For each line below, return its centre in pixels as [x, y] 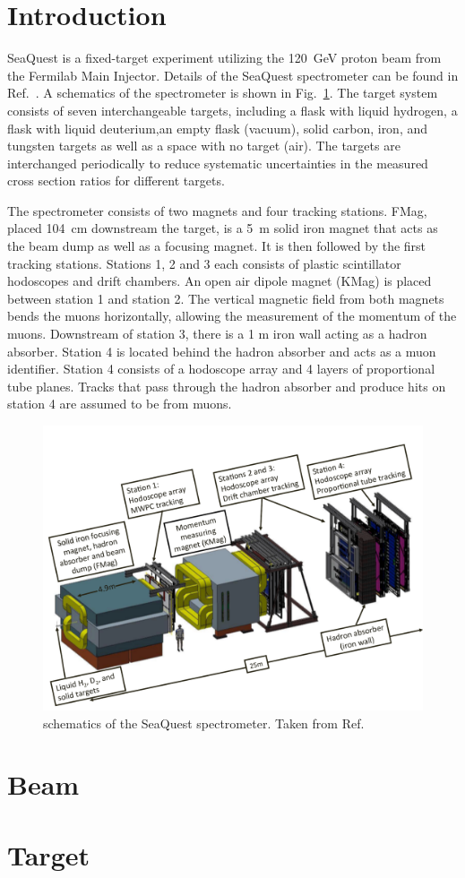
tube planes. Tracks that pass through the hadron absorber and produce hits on [227, 386]
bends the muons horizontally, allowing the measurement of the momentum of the [232, 316]
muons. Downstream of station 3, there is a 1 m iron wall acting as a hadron [217, 334]
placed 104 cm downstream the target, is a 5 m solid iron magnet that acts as [223, 228]
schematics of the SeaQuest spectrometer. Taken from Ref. [204, 723]
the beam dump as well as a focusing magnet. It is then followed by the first [217, 246]
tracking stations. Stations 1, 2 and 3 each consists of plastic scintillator [204, 263]
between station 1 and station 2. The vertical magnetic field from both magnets [226, 298]
